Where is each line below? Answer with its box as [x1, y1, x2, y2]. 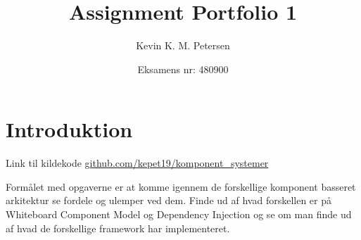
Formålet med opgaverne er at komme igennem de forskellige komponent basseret [6, 179, 356, 194]
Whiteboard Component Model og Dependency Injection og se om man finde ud [6, 207, 352, 222]
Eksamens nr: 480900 [137, 61, 229, 76]
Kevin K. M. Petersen [136, 38, 230, 53]
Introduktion [6, 115, 133, 144]
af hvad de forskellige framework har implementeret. [6, 220, 230, 235]
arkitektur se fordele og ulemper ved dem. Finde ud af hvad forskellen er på [6, 193, 331, 208]
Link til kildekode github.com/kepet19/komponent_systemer [6, 156, 269, 170]
